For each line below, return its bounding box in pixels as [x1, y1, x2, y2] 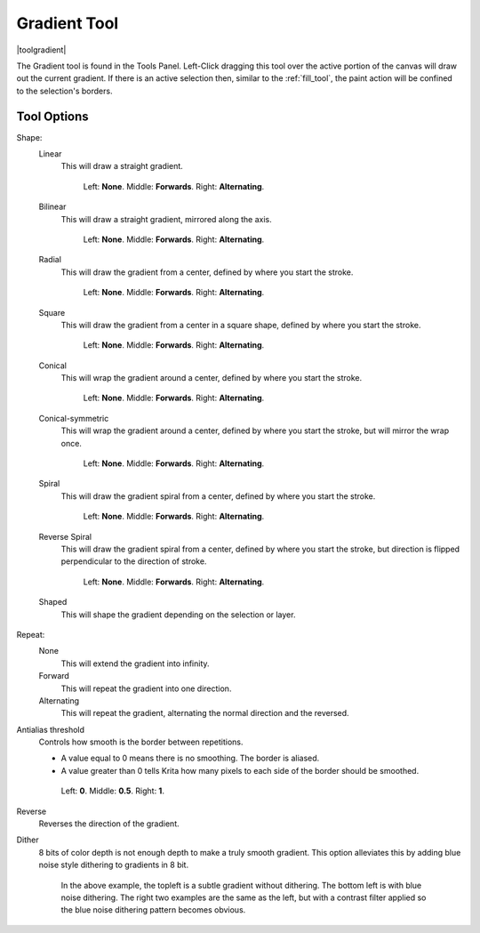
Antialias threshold [16, 724, 84, 735]
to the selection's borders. [16, 85, 113, 96]
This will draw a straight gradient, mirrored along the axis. [60, 213, 273, 224]
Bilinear [38, 201, 67, 213]
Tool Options [16, 109, 89, 124]
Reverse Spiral [38, 531, 92, 542]
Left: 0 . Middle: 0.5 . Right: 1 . [60, 785, 164, 796]
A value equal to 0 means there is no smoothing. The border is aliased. [60, 752, 320, 764]
